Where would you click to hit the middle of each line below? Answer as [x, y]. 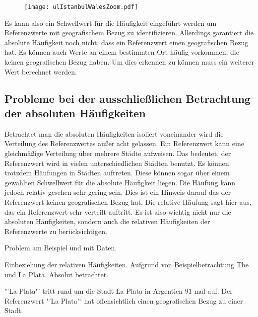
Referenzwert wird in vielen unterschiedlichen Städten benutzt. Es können [117, 163]
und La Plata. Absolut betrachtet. [56, 274]
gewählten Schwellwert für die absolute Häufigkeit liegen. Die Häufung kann [120, 182]
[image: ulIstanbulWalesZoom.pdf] [81, 7]
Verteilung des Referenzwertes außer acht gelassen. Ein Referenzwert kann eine [124, 143]
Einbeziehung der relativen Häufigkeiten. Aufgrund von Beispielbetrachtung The [127, 264]
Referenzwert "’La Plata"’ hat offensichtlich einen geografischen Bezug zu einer [124, 300]
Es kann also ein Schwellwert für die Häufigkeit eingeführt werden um [111, 23]
